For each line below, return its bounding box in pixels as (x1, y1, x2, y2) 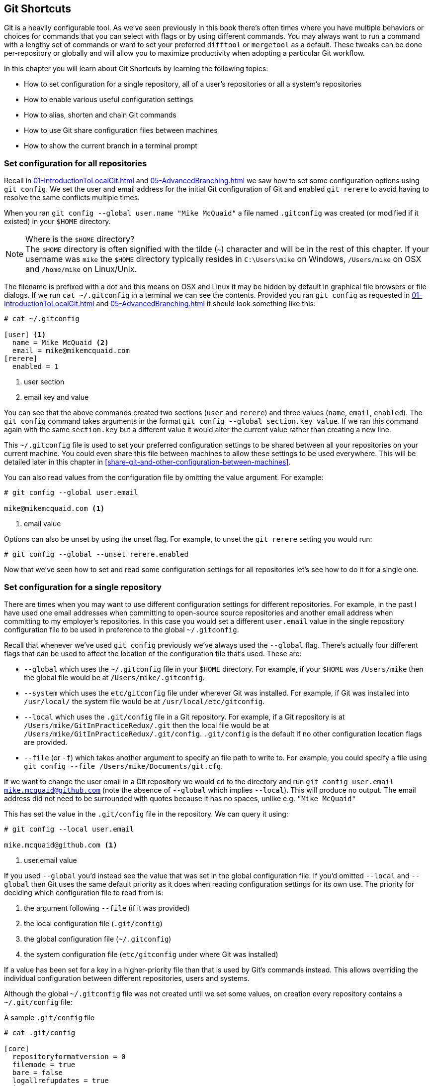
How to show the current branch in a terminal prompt (24, 141, 197, 150)
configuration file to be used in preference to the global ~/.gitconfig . (4, 625, 239, 634)
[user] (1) (4, 331, 46, 339)
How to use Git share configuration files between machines (24, 126, 218, 135)
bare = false (12, 1068, 63, 1077)
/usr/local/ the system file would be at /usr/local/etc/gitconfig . (24, 697, 265, 706)
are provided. (24, 737, 68, 746)
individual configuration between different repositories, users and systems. (4, 973, 250, 982)
